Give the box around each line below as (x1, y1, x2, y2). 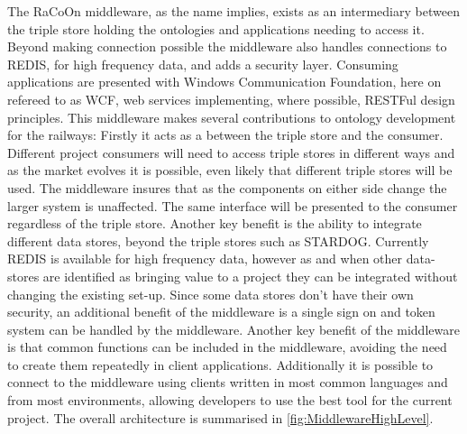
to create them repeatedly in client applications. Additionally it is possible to (7, 355, 434, 374)
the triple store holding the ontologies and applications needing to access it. (7, 19, 425, 38)
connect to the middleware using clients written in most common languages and (7, 373, 448, 392)
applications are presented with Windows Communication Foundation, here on (7, 72, 442, 91)
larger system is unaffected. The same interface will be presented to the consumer (7, 196, 458, 215)
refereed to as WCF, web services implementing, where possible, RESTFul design (7, 89, 455, 108)
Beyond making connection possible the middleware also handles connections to (7, 37, 447, 56)
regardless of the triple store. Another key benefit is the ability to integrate (7, 214, 422, 233)
